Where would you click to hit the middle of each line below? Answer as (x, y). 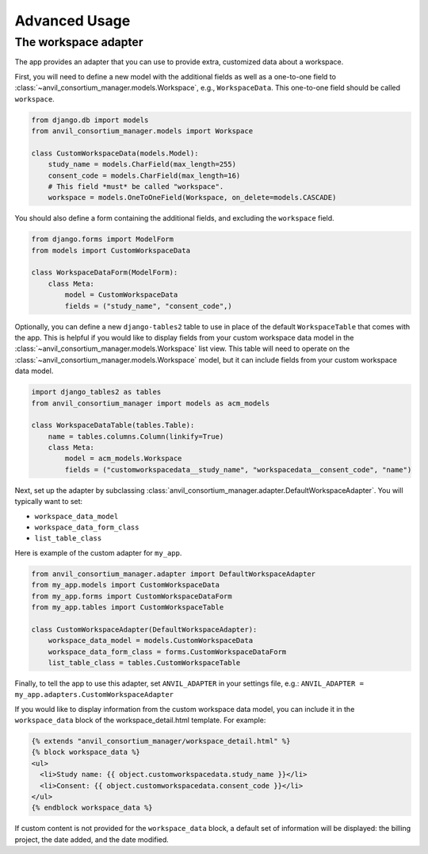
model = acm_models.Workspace (123, 459)
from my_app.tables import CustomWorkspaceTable (128, 607)
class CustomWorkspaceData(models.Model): (115, 153)
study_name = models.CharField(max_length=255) (142, 164)
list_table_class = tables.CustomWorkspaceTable (144, 662)
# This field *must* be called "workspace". (136, 186)
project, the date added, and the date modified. (92, 839)
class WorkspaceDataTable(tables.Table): (113, 425)
